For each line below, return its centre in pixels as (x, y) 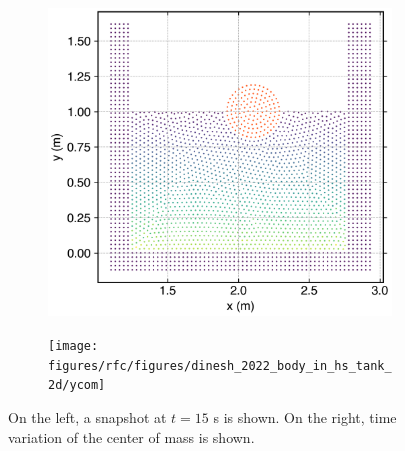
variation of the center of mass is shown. (131, 436)
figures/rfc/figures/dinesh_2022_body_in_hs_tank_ (220, 365)
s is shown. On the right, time (305, 416)
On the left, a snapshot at (87, 416)
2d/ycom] (77, 385)
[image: (73, 345)
